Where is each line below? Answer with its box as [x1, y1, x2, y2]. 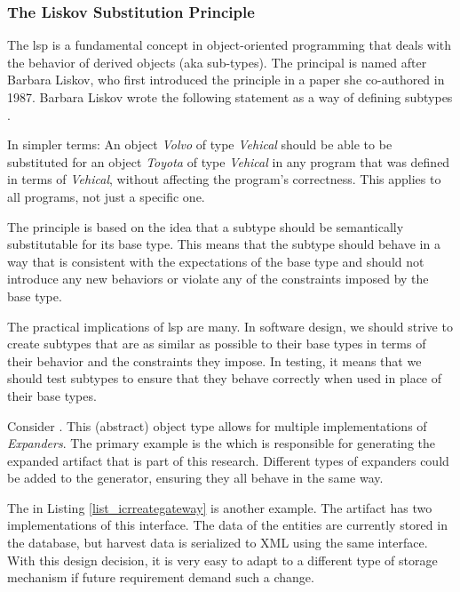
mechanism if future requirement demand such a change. [7, 568, 314, 587]
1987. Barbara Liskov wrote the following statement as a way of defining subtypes [7, 88, 453, 106]
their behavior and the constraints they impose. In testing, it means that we [7, 351, 422, 370]
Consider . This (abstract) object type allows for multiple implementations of [7, 416, 427, 435]
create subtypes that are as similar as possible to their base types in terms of [7, 334, 426, 353]
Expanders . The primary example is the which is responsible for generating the [7, 434, 436, 452]
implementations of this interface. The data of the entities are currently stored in [7, 516, 448, 534]
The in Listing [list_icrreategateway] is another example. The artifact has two [7, 498, 432, 516]
